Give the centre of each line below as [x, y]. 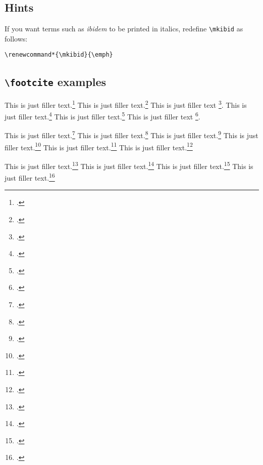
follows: [16, 38]
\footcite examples [56, 81]
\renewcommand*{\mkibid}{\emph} [59, 55]
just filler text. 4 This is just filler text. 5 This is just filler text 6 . [102, 116]
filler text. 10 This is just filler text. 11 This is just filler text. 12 [99, 146]
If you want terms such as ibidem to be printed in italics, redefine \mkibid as [124, 29]
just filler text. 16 [30, 177]
